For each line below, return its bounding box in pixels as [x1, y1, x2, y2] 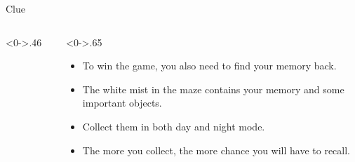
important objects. [82, 95, 162, 110]
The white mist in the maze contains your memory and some [82, 81, 344, 96]
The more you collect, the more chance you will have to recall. [82, 142, 350, 157]
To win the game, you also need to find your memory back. [82, 58, 337, 73]
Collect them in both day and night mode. [82, 119, 265, 133]
